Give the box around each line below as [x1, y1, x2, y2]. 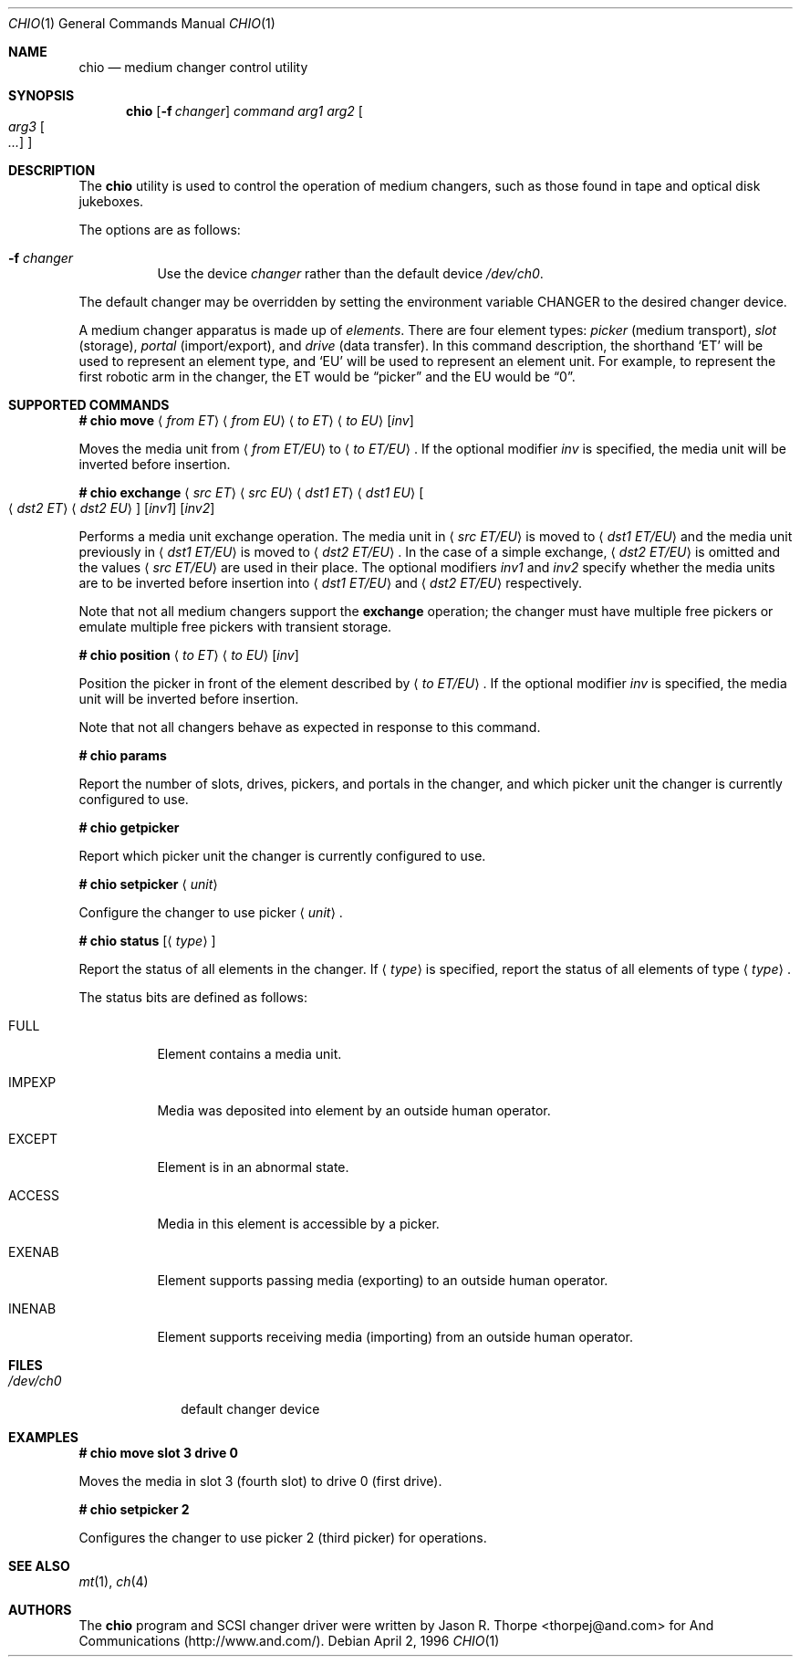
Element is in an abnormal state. [157, 1159, 349, 1175]
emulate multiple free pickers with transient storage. [78, 619, 392, 634]
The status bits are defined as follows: [78, 989, 308, 1005]
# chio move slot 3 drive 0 [78, 1445, 238, 1460]
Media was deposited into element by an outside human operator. [157, 1103, 551, 1118]
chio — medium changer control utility [78, 59, 308, 75]
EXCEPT [8, 1131, 58, 1146]
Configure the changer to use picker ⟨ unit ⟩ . [78, 905, 343, 920]
